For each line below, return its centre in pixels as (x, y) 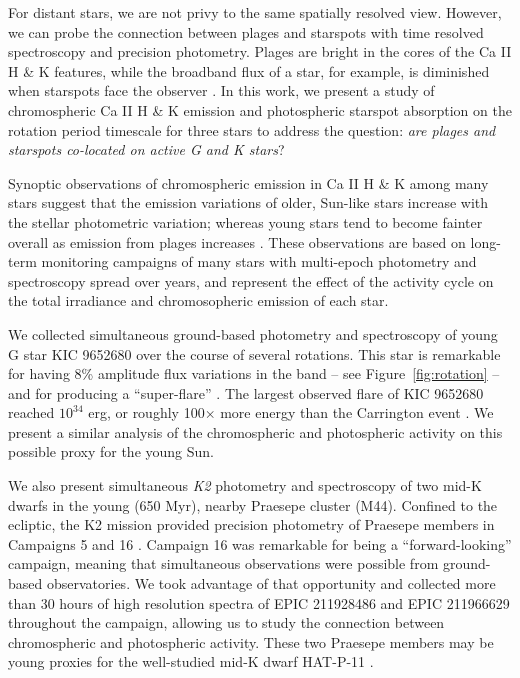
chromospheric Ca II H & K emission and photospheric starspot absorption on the (260, 109)
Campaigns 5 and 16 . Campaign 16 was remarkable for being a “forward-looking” (260, 543)
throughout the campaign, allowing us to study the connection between (226, 622)
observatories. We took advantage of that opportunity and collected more (271, 583)
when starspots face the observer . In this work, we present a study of (221, 90)
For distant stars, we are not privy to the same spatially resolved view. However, (255, 12)
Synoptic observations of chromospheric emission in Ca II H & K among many (248, 182)
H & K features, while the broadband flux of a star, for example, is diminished (249, 70)
